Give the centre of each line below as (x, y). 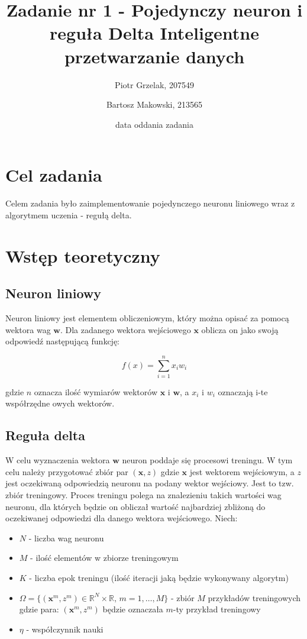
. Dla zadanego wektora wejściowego (125, 329)
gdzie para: (39, 609)
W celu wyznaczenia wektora (58, 460)
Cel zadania (54, 175)
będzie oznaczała (133, 609)
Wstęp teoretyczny (83, 255)
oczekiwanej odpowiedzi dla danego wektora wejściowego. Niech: (122, 518)
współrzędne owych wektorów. (60, 403)
